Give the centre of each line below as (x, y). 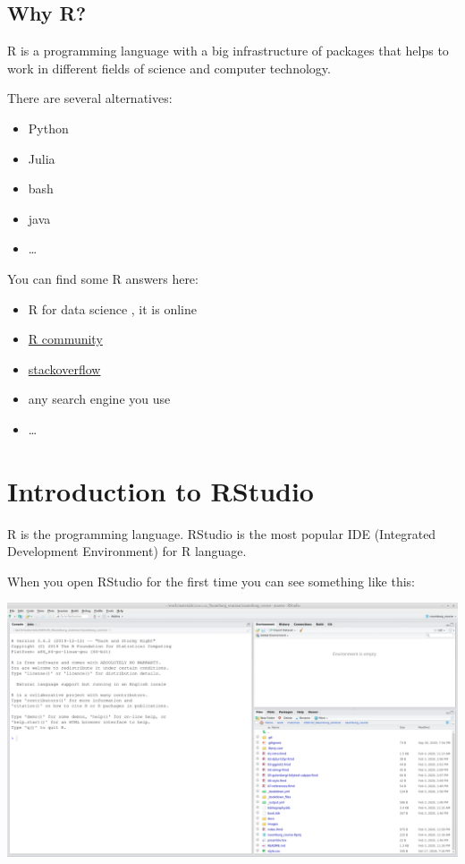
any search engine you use (99, 399)
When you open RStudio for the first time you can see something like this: (211, 581)
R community (65, 339)
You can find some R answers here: (103, 278)
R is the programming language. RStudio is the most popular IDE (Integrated (222, 533)
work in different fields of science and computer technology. (169, 68)
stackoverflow (64, 368)
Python (48, 128)
